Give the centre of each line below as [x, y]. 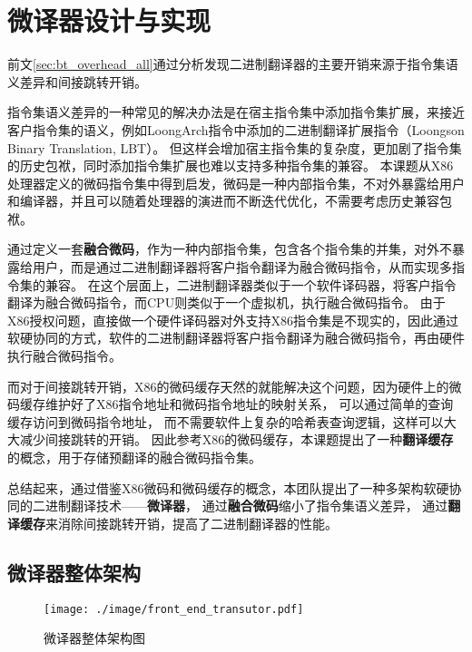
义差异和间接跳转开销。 [77, 81]
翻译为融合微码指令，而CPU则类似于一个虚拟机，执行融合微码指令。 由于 [226, 302]
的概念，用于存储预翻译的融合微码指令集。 [134, 457]
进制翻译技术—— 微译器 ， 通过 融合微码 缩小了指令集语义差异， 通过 [246, 506]
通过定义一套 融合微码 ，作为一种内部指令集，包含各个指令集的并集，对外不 [230, 249]
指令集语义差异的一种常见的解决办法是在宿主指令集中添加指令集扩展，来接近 [236, 112]
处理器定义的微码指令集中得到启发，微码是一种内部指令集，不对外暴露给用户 [236, 183]
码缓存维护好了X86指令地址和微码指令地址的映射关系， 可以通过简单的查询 [231, 404]
